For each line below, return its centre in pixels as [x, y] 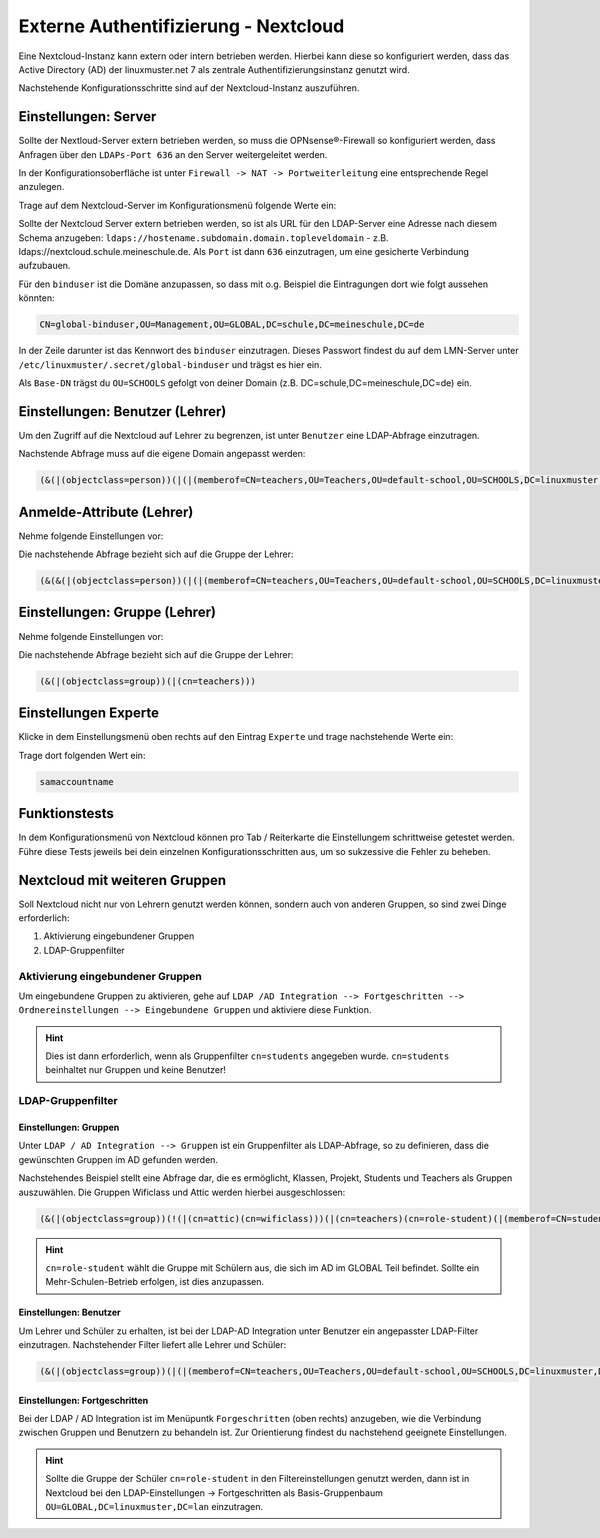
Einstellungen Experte [89, 713]
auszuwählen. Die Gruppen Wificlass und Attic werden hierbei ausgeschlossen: [182, 1192]
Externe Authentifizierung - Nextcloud [181, 26]
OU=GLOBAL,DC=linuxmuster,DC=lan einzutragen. [154, 1507]
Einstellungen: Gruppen [69, 1127]
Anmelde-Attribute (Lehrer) [106, 511]
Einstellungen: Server [87, 116]
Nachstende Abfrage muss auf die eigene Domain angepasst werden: [162, 454]
